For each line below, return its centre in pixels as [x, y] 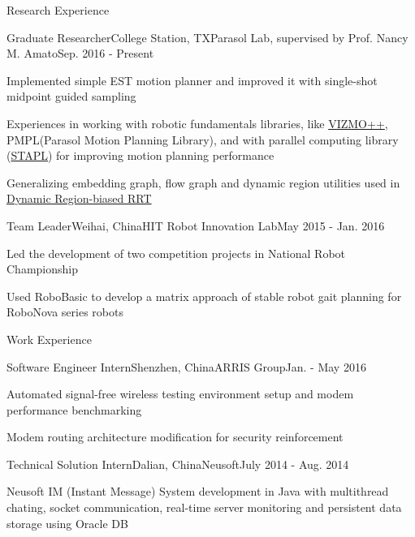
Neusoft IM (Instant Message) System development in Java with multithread [198, 491]
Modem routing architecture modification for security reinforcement [175, 437]
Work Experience [49, 339]
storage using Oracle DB [67, 523]
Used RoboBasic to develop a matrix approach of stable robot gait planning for [204, 296]
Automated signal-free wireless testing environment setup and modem [180, 394]
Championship [42, 269]
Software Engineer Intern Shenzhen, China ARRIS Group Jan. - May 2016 [186, 366]
